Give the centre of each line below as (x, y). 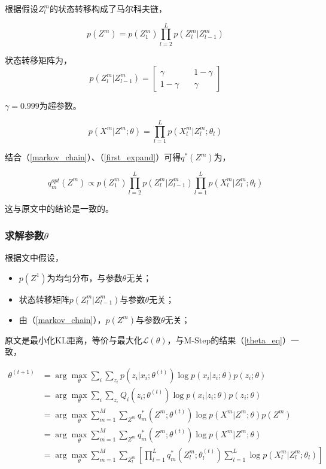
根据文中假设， (34, 257)
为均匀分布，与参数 (85, 277)
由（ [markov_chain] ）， (62, 319)
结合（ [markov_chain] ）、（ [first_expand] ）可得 (93, 157)
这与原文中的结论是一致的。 (59, 208)
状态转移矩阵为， (38, 60)
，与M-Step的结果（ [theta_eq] (225, 339)
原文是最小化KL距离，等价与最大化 (74, 339)
